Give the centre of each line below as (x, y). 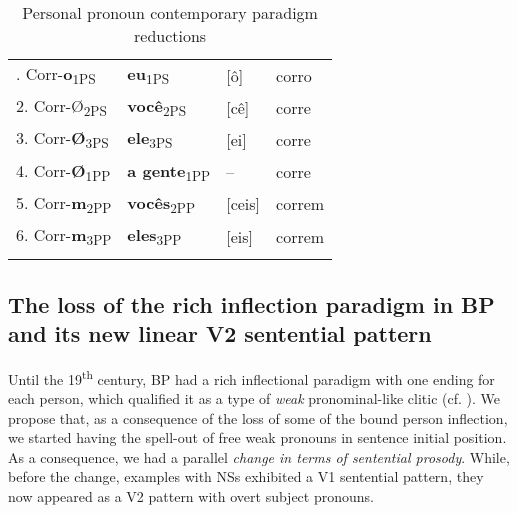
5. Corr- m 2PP (64, 203)
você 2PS (157, 107)
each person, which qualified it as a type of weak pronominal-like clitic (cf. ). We (254, 397)
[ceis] (243, 204)
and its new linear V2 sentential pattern (220, 332)
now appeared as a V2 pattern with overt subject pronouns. (191, 495)
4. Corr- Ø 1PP (63, 171)
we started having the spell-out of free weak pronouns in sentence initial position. (257, 437)
